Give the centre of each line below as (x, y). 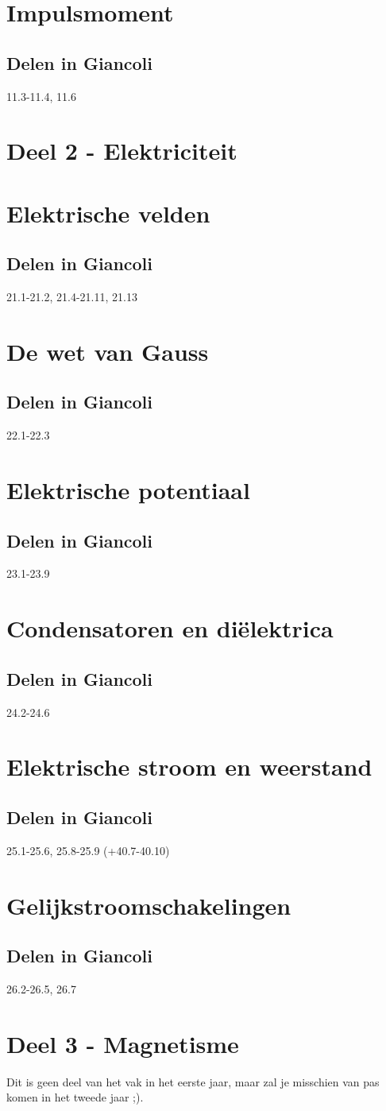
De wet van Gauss (108, 351)
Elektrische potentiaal (128, 490)
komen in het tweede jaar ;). (75, 1097)
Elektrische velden (108, 213)
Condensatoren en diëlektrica (170, 628)
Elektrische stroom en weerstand (189, 766)
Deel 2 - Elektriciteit (122, 151)
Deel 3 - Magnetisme (123, 1043)
